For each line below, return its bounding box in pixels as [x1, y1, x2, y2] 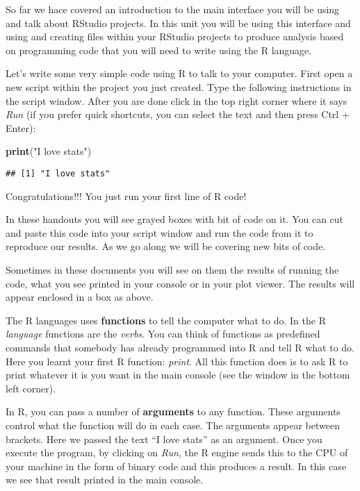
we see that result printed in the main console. [6, 472, 204, 487]
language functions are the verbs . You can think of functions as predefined [6, 326, 320, 341]
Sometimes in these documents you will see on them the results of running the [6, 262, 339, 276]
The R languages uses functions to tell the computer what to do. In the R [6, 313, 326, 327]
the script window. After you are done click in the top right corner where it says [6, 93, 347, 108]
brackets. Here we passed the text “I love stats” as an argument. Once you [6, 431, 322, 446]
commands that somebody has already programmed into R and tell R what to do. [6, 340, 355, 354]
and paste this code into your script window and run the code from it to [6, 225, 313, 240]
